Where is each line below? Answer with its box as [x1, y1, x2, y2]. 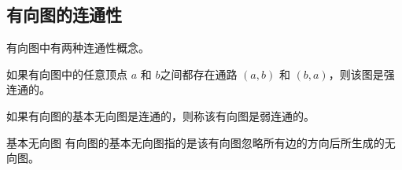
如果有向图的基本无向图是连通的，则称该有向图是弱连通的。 [6, 107, 315, 124]
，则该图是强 [328, 65, 395, 82]
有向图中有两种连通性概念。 [6, 39, 149, 56]
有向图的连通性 [6, 2, 122, 27]
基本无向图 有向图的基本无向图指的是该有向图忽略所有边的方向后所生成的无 [6, 134, 396, 150]
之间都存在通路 [160, 65, 238, 82]
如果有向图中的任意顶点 [6, 65, 127, 82]
